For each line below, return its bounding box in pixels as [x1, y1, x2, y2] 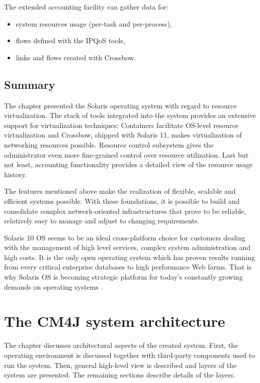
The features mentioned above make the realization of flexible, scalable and [4, 186, 236, 196]
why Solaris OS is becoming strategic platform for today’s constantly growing [4, 272, 243, 282]
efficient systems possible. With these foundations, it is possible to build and [4, 195, 240, 206]
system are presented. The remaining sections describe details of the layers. [4, 369, 236, 380]
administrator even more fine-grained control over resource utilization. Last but [4, 149, 249, 160]
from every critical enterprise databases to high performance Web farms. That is [4, 262, 252, 272]
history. [4, 169, 27, 179]
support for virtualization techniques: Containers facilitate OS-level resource [4, 119, 239, 130]
